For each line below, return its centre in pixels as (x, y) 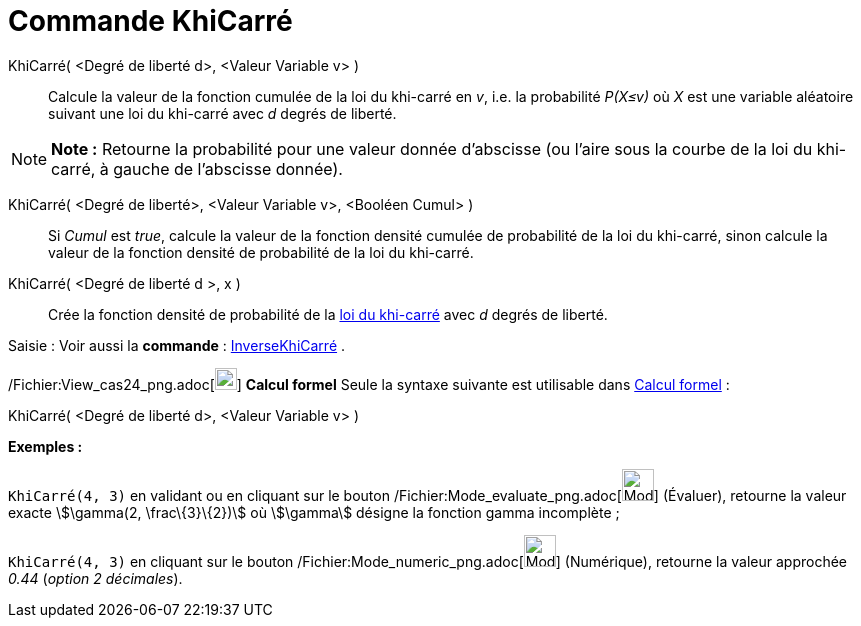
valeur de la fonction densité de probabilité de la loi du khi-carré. (261, 252)
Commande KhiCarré (150, 21)
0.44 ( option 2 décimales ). (95, 578)
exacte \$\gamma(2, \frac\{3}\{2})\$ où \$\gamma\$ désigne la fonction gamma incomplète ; (314, 512)
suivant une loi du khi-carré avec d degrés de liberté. (222, 113)
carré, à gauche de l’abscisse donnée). (197, 168)
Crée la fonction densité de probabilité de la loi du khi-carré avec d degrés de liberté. (328, 314)
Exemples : (45, 446)
